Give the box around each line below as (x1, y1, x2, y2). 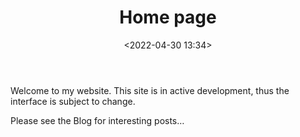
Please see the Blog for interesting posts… (10, 114, 185, 126)
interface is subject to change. (10, 95, 136, 107)
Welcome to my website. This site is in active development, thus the (10, 84, 290, 96)
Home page (119, 6, 217, 29)
